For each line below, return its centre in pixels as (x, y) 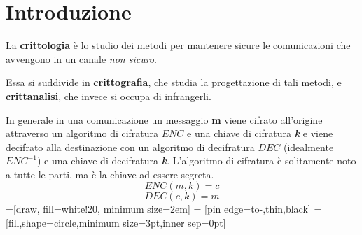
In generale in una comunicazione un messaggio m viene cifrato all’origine (164, 119)
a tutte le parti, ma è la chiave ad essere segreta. (110, 174)
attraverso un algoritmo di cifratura (82, 133)
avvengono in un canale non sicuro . (81, 58)
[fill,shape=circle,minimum (63, 223)
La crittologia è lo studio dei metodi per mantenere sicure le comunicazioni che (178, 45)
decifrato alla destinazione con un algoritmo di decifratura (130, 147)
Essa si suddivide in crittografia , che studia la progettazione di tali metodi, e (174, 82)
